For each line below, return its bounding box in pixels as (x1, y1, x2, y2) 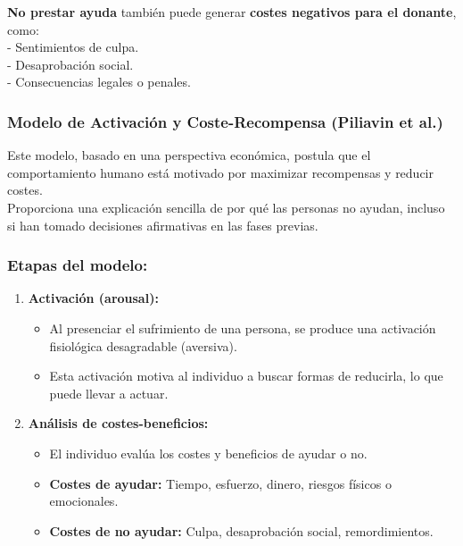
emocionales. (49, 491, 119, 510)
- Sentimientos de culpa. (7, 38, 139, 56)
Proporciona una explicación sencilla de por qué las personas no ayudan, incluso (7, 197, 445, 216)
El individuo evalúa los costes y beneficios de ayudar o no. (49, 443, 368, 462)
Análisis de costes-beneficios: (28, 414, 209, 433)
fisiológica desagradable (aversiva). (49, 336, 237, 355)
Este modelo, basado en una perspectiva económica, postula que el (7, 146, 371, 164)
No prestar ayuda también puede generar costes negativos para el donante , (7, 3, 457, 21)
